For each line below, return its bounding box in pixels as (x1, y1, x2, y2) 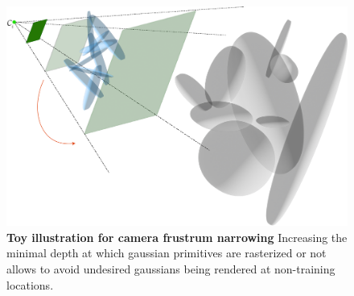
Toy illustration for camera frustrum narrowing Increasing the (6, 228, 348, 245)
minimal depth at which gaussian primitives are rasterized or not (6, 244, 327, 261)
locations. (6, 276, 54, 293)
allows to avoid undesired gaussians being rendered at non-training (6, 261, 335, 277)
